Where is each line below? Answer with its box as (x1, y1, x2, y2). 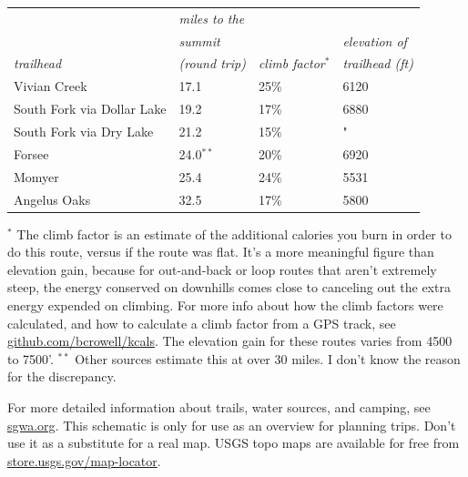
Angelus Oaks (14, 189, 91, 208)
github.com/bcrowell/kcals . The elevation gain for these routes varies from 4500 (7, 331, 453, 350)
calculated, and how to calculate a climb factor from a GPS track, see (7, 313, 396, 332)
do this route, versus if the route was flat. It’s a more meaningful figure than (7, 242, 434, 261)
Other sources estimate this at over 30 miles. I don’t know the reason (75, 349, 461, 368)
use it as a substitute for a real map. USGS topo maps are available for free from (7, 433, 460, 452)
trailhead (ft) (342, 54, 413, 73)
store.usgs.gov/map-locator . (7, 451, 161, 470)
